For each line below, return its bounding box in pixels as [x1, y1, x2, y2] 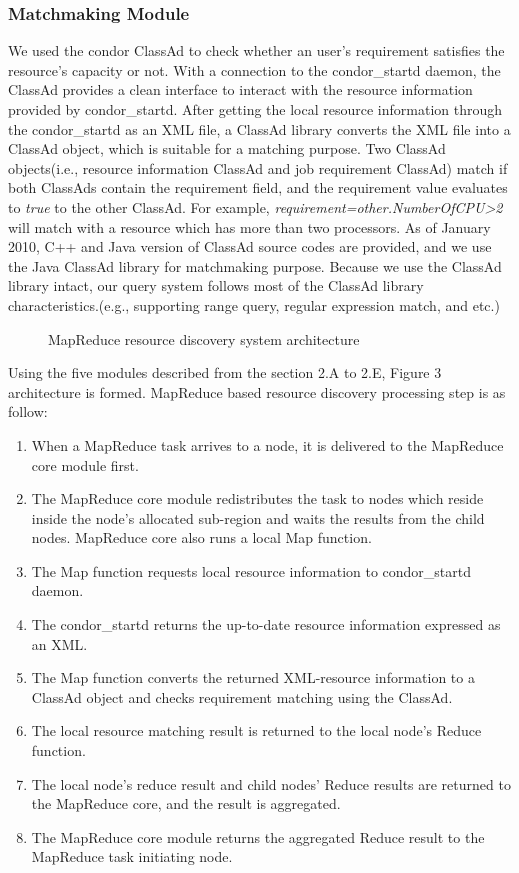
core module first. [31, 454, 139, 475]
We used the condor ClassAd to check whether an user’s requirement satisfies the [8, 40, 505, 61]
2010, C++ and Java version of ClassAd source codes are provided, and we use [8, 236, 492, 257]
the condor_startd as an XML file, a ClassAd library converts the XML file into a [8, 118, 511, 139]
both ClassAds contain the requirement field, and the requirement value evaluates [8, 177, 508, 198]
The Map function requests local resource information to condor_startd [31, 560, 472, 581]
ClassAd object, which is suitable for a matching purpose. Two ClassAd [8, 138, 446, 159]
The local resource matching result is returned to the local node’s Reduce [31, 720, 482, 741]
